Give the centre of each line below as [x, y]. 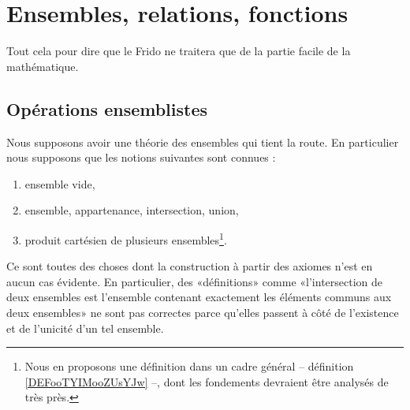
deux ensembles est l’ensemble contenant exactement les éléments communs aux [199, 297]
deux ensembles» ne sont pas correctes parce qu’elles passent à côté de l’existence [203, 312]
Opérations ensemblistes [107, 108]
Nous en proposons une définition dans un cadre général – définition [189, 366]
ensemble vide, [60, 183]
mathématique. [43, 66]
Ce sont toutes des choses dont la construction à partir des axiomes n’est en [190, 266]
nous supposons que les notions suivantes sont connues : [141, 157]
